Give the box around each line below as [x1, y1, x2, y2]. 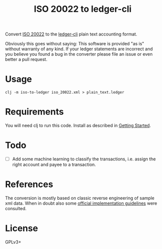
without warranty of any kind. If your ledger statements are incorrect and [5, 46, 153, 52]
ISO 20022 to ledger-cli [33, 3, 132, 15]
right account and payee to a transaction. [12, 161, 96, 168]
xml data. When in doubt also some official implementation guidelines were [5, 200, 158, 206]
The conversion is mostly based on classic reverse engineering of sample [5, 195, 155, 201]
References [5, 179, 53, 190]
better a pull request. [5, 57, 48, 62]
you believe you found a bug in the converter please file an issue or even [5, 51, 153, 57]
